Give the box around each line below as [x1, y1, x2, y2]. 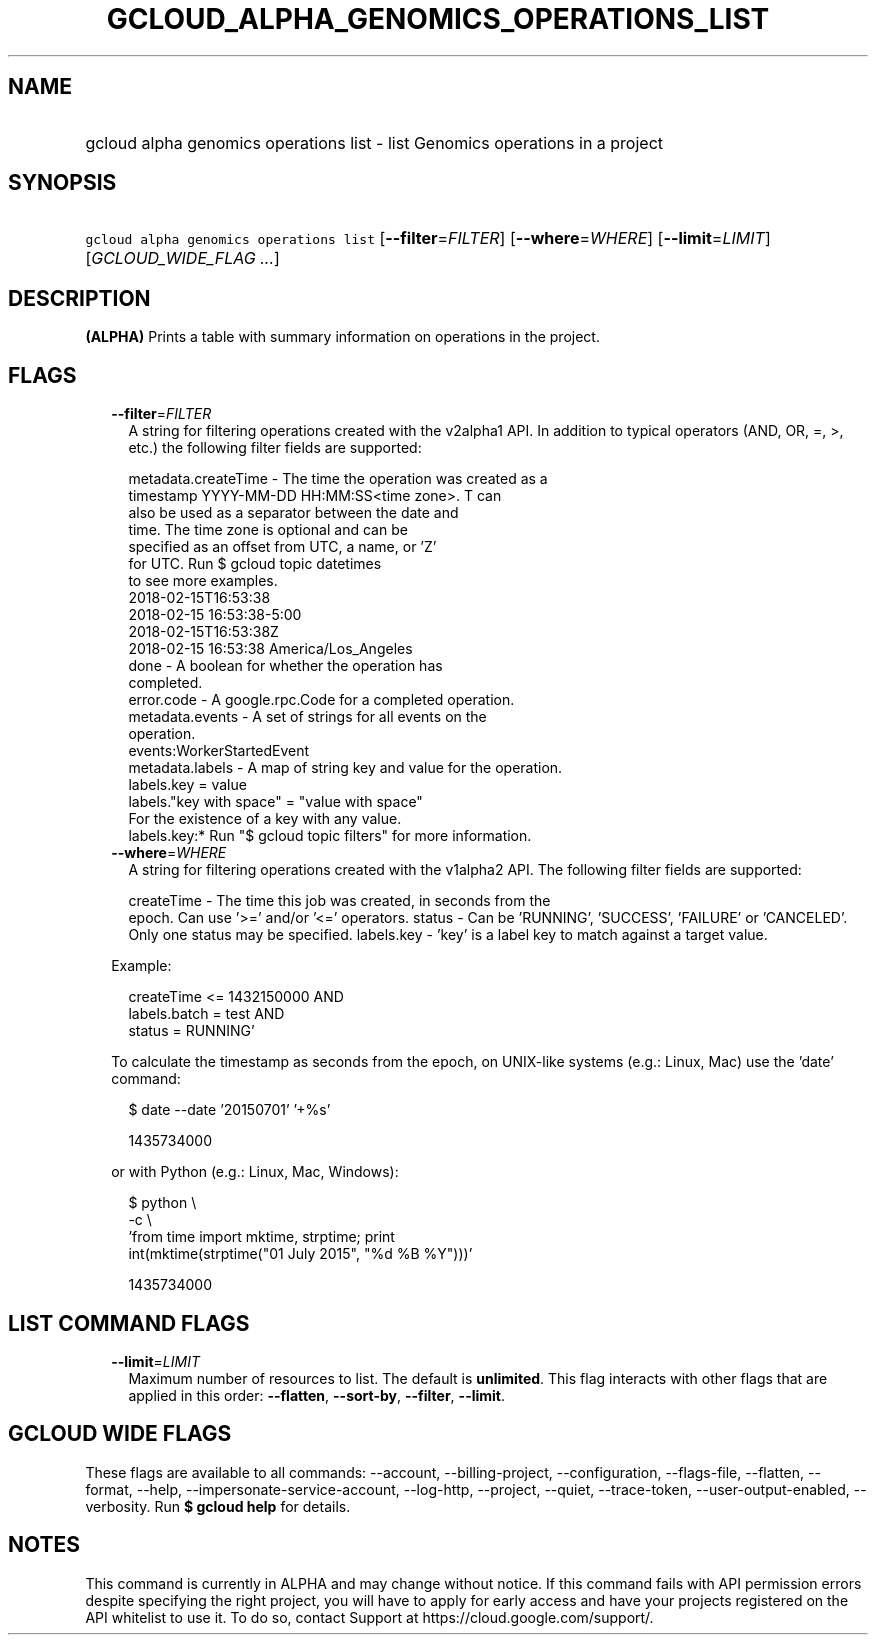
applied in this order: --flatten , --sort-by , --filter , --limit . [128, 1386, 506, 1404]
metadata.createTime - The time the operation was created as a [128, 470, 548, 488]
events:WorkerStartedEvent [128, 742, 310, 760]
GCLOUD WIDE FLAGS [8, 1421, 232, 1447]
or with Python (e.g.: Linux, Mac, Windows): [111, 1163, 399, 1181]
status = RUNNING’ [128, 1022, 255, 1040]
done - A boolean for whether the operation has [128, 657, 443, 675]
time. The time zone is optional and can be [128, 521, 408, 539]
